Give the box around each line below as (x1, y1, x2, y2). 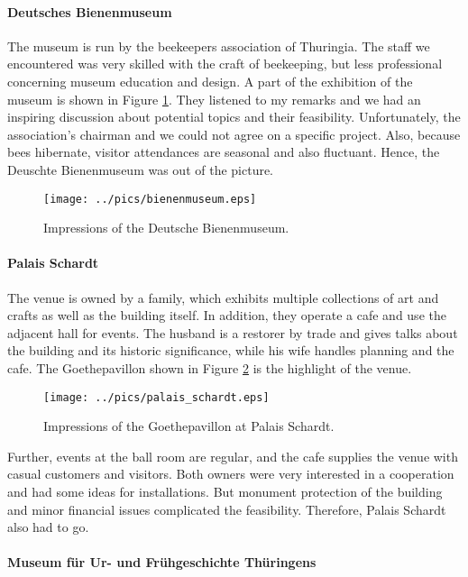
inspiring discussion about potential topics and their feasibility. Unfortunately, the (7, 107, 461, 126)
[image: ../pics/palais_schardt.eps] (43, 390, 270, 404)
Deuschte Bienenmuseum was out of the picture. (7, 160, 274, 179)
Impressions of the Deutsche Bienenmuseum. (43, 218, 289, 237)
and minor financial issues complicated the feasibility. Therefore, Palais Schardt (7, 499, 446, 518)
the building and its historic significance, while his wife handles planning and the (7, 341, 454, 360)
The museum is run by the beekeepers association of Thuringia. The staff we (7, 36, 430, 55)
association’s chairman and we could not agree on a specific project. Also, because (7, 124, 461, 143)
